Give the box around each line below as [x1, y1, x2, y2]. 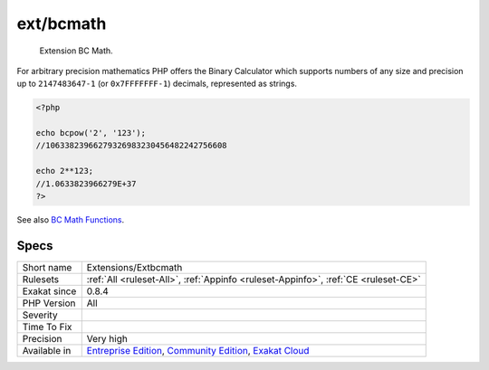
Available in [22, 344, 72, 356]
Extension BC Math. [39, 45, 113, 56]
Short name [22, 261, 72, 273]
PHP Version [22, 297, 76, 309]
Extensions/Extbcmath [86, 261, 183, 273]
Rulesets [22, 272, 59, 285]
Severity [22, 308, 58, 321]
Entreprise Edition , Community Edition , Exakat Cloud [86, 344, 310, 356]
